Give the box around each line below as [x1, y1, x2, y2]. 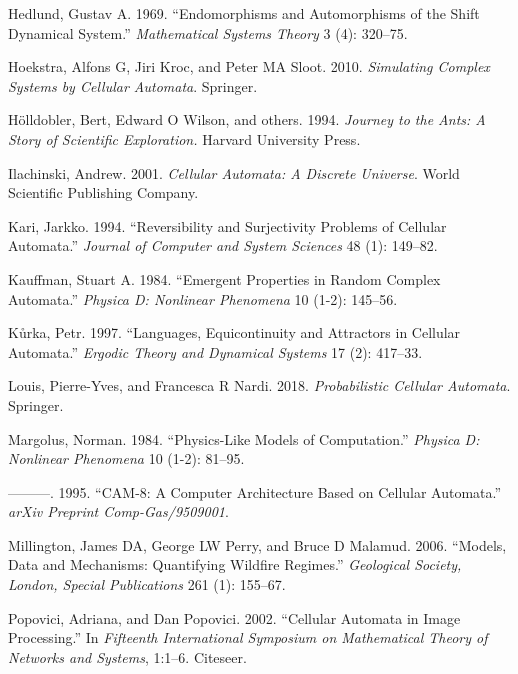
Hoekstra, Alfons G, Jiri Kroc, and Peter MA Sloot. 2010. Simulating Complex [8, 56, 490, 77]
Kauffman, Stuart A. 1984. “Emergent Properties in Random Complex [8, 268, 441, 289]
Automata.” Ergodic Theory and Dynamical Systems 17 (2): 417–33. [8, 341, 423, 362]
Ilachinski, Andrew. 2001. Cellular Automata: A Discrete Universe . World [8, 162, 460, 183]
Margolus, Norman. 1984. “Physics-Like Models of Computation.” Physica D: [8, 428, 480, 449]
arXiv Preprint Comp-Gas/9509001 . [8, 501, 229, 522]
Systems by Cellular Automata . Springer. [8, 75, 258, 96]
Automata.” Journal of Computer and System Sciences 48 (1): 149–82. [8, 235, 438, 256]
